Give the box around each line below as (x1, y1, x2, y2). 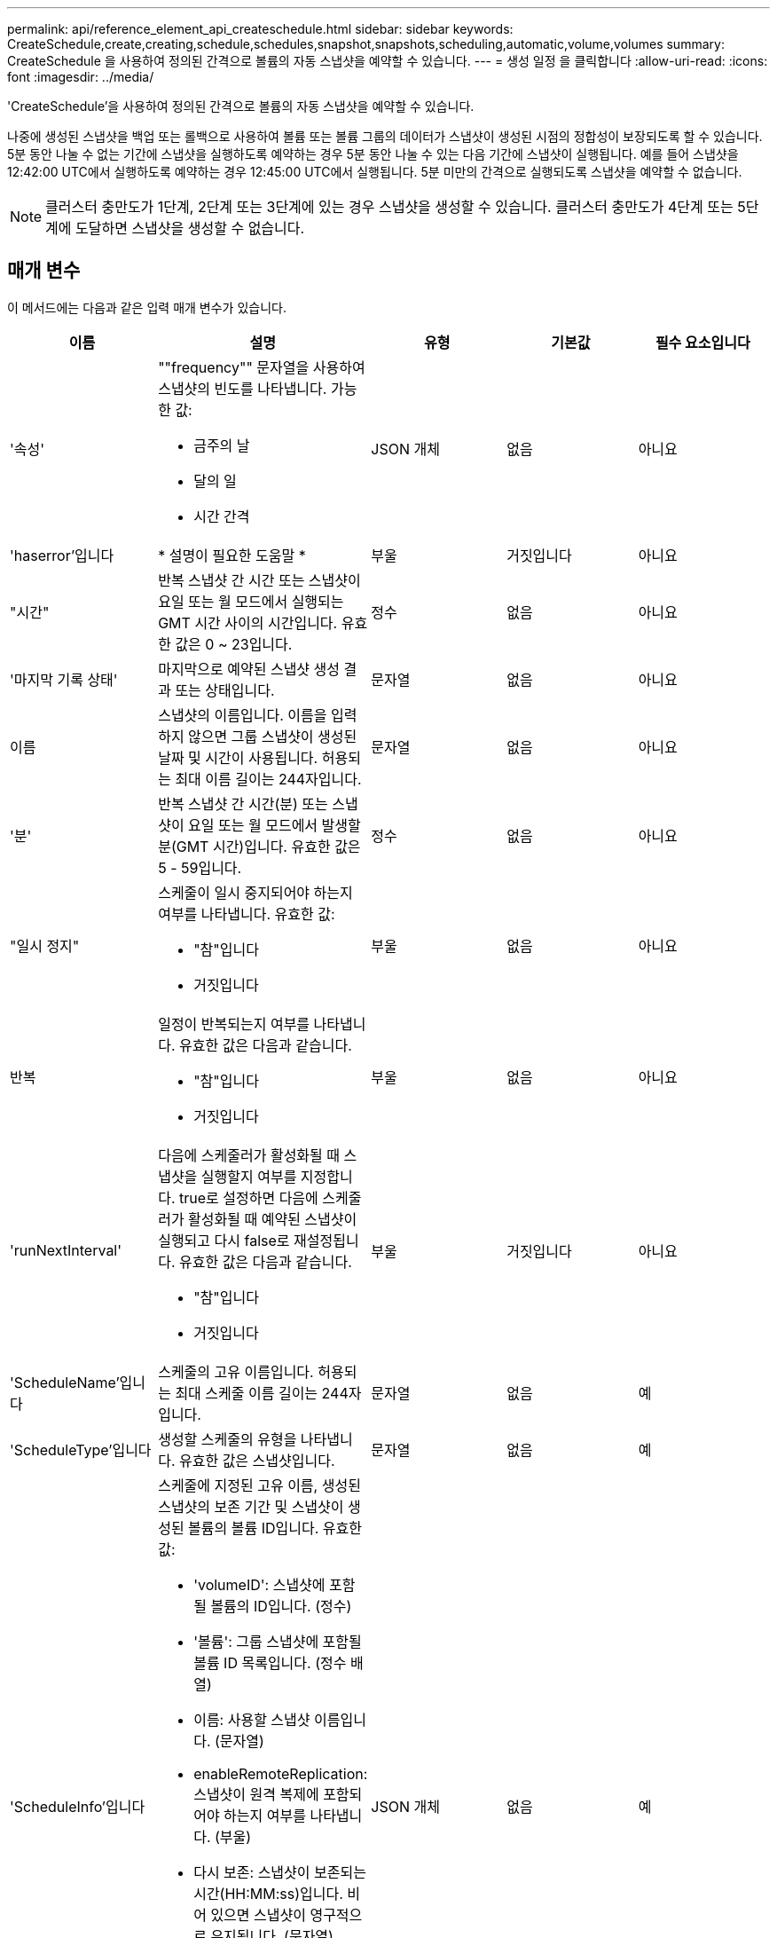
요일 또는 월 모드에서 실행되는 (158, 592, 344, 611)
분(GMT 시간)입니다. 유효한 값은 (158, 837, 361, 855)
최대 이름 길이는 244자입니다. (175, 769, 362, 788)
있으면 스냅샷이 (210, 1905, 306, 1924)
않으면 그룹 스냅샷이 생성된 (188, 727, 357, 745)
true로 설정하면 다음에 (178, 1188, 318, 1207)
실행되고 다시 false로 (158, 1231, 290, 1249)
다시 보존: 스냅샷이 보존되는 (193, 1863, 366, 1881)
